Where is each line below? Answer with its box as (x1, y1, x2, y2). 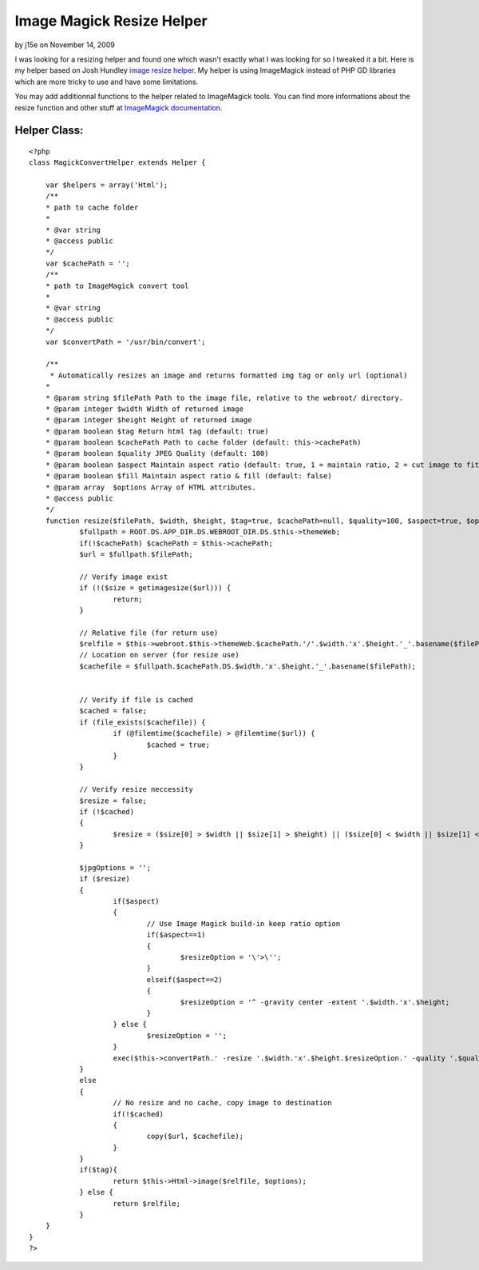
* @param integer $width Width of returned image (45, 404, 243, 413)
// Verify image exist (79, 572, 168, 581)
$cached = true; (146, 740, 211, 749)
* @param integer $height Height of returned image (45, 416, 252, 425)
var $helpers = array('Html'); (45, 181, 168, 190)
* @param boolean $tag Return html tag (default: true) (45, 426, 269, 436)
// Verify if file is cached (79, 696, 193, 705)
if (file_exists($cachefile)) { (79, 717, 207, 727)
